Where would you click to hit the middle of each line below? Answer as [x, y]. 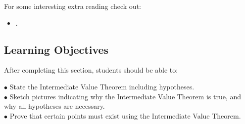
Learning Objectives [56, 49]
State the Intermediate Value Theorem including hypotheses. [102, 86]
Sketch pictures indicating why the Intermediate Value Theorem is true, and [125, 96]
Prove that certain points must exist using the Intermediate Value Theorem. [125, 115]
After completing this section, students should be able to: [91, 70]
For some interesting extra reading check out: [73, 6]
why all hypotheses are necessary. [54, 106]
